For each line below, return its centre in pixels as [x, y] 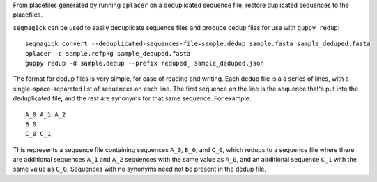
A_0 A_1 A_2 [46, 114]
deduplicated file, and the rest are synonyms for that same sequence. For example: [132, 98]
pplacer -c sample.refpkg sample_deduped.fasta [108, 53]
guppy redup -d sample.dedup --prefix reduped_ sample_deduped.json [145, 63]
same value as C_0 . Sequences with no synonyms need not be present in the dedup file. [139, 169]
